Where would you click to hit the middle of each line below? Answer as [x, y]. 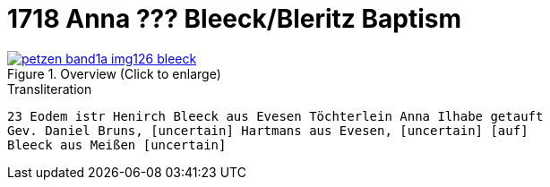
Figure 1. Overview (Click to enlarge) [114, 73]
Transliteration [50, 89]
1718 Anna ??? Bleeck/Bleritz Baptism [234, 19]
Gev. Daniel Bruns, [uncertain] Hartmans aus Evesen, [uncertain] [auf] [268, 130]
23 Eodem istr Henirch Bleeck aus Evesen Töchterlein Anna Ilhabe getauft [275, 116]
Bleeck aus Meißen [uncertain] [117, 144]
